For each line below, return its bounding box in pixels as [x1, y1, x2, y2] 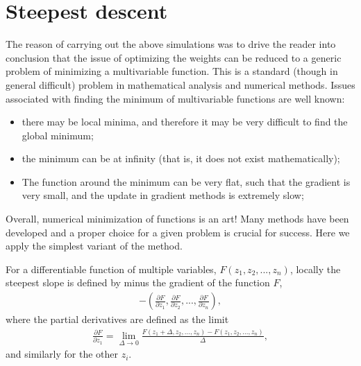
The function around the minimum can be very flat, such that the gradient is [22, 174, 351, 189]
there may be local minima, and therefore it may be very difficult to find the [22, 114, 348, 129]
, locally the [289, 261, 341, 276]
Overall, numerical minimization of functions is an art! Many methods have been [6, 211, 349, 226]
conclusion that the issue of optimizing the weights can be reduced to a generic [6, 50, 342, 64]
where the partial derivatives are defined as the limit [6, 312, 229, 326]
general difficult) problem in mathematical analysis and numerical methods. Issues [6, 77, 355, 91]
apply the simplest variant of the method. [6, 238, 183, 253]
